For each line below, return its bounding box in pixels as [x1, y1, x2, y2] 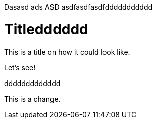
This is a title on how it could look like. [4, 47, 130, 56]
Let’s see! [4, 63, 36, 72]
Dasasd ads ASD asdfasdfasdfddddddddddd [4, 3, 153, 11]
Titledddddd [4, 20, 88, 38]
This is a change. [4, 94, 61, 103]
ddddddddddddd [4, 78, 61, 88]
